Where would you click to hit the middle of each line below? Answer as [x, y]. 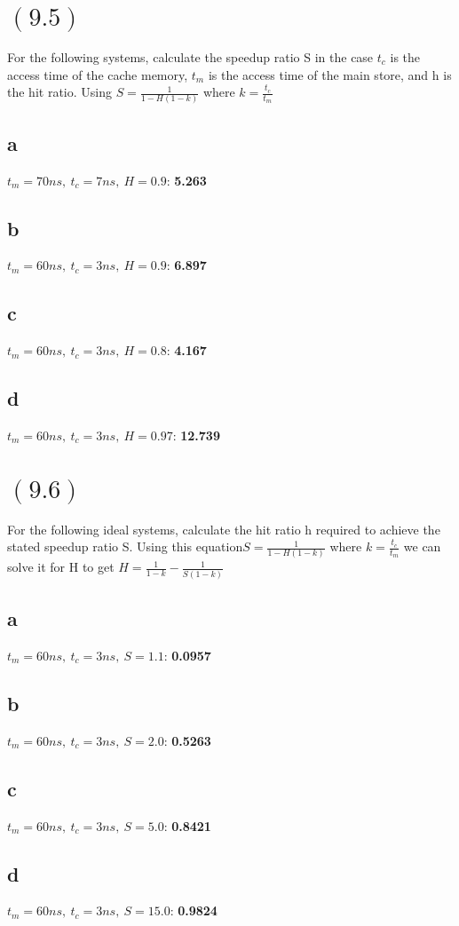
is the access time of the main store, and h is [330, 74]
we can [422, 546]
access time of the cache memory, [98, 74]
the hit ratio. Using [59, 92]
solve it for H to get [61, 567]
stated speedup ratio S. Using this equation [125, 546]
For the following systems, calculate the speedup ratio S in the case [190, 56]
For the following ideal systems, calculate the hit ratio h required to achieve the [224, 529]
